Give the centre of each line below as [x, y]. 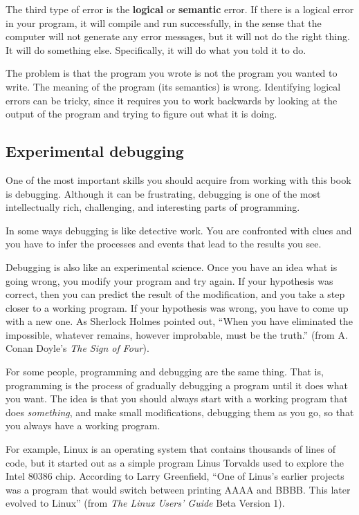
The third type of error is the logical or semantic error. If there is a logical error [180, 9]
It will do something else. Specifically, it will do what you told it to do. [156, 49]
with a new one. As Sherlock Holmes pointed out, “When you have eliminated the [179, 321]
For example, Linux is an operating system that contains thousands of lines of [171, 449]
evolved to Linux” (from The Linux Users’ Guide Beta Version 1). [145, 503]
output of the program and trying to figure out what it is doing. [141, 114]
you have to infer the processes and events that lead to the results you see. [164, 244]
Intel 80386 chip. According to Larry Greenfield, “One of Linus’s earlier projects [175, 476]
